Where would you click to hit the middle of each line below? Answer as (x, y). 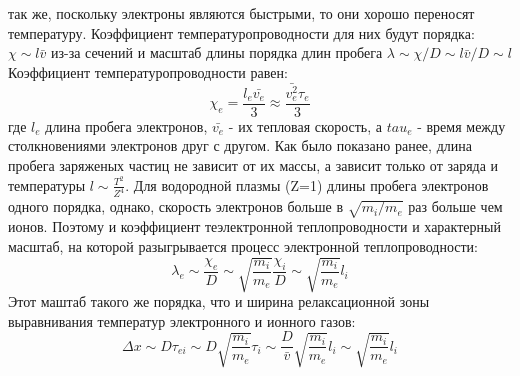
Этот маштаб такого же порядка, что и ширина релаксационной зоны (219, 300)
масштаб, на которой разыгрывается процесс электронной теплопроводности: (243, 245)
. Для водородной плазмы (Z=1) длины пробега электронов (307, 184)
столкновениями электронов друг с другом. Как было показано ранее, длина (240, 145)
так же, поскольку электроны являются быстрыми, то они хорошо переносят (241, 13)
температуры (47, 184)
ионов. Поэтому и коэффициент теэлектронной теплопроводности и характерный (254, 226)
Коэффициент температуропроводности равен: (148, 71)
